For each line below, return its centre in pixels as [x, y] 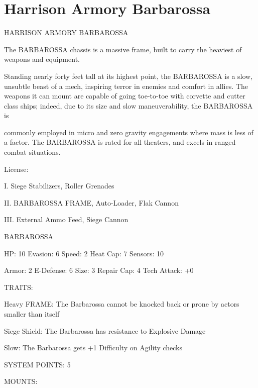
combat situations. [32, 152]
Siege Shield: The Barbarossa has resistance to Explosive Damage [105, 330]
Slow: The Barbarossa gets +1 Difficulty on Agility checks [93, 348]
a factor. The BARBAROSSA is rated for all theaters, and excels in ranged [120, 142]
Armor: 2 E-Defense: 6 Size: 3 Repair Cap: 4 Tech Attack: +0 [99, 270]
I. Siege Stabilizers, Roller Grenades [59, 186]
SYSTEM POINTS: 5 [37, 364]
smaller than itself [32, 314]
